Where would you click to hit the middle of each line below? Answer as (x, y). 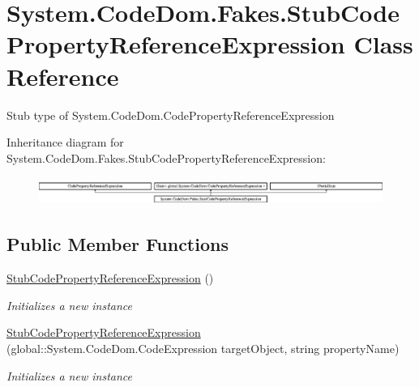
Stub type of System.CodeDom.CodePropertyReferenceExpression (171, 115)
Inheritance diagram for (65, 142)
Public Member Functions (118, 244)
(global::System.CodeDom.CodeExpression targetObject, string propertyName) (203, 349)
